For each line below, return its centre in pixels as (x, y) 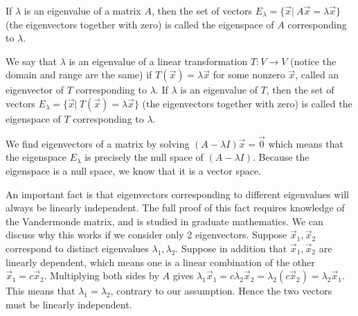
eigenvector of (35, 90)
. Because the (281, 157)
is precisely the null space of (144, 157)
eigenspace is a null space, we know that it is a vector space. (134, 170)
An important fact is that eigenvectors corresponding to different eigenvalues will (177, 194)
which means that (306, 143)
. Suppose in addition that (231, 248)
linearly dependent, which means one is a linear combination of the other (160, 262)
